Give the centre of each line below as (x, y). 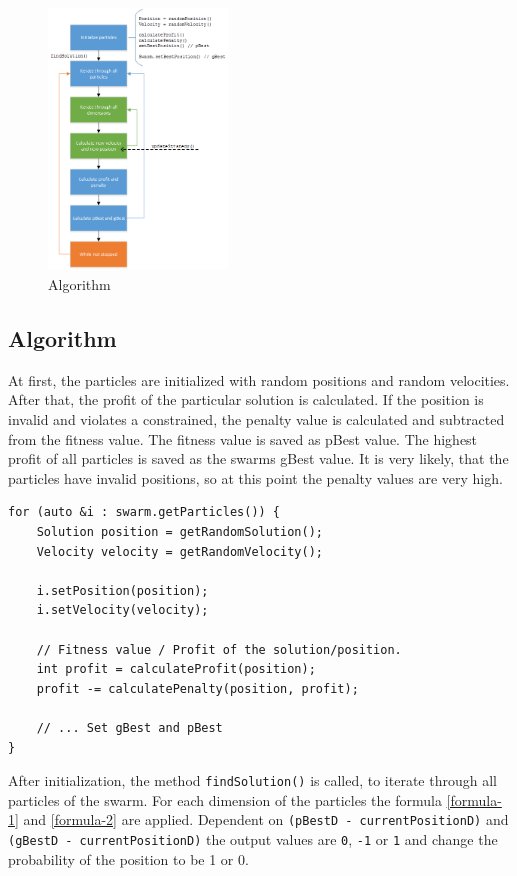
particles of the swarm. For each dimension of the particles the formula (225, 799)
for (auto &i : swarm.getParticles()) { (144, 512)
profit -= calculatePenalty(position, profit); (197, 688)
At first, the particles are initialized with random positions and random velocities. (259, 379)
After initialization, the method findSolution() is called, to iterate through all (252, 780)
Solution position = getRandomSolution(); (179, 532)
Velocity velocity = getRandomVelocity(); (179, 551)
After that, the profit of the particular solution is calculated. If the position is (246, 399)
